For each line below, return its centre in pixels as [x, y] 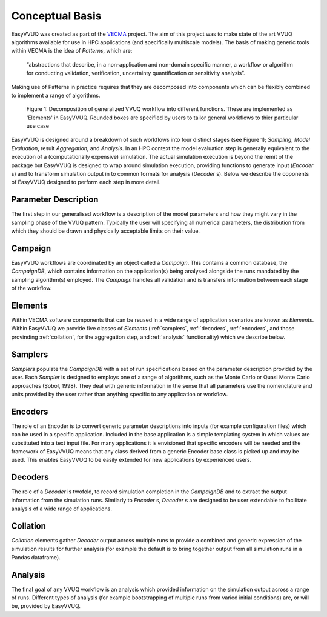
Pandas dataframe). [36, 557]
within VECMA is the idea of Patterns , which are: [72, 51]
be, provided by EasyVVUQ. [46, 606]
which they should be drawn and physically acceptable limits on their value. [105, 231]
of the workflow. [31, 288]
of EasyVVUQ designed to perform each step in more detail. [86, 182]
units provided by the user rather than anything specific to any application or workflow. [120, 394]
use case [38, 126]
